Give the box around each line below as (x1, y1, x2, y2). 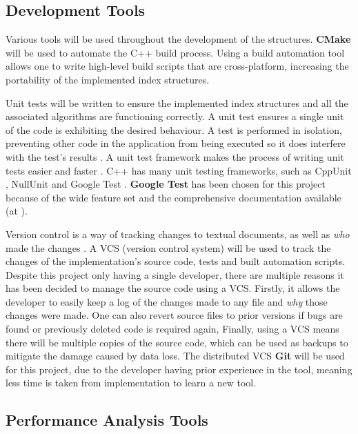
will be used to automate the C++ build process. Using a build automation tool (6, 45, 345, 59)
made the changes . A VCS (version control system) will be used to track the (6, 240, 331, 255)
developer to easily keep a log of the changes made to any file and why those (6, 294, 328, 308)
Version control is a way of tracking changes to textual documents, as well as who (6, 226, 350, 241)
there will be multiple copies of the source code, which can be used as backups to (6, 335, 348, 349)
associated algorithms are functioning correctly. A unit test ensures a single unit (6, 109, 344, 124)
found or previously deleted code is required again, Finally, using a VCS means (6, 322, 339, 336)
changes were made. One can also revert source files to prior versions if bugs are (6, 308, 343, 322)
